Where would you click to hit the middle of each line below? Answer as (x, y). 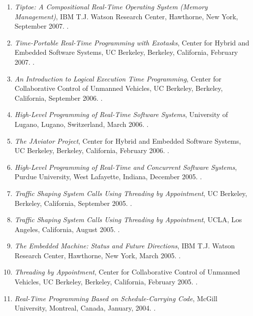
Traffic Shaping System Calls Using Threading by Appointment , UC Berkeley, (131, 193)
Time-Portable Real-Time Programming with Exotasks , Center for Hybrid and (132, 42)
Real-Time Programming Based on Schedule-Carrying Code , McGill (116, 298)
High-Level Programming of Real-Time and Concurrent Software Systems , (126, 167)
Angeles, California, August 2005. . (67, 229)
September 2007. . (42, 26)
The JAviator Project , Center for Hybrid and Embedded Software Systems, (128, 140)
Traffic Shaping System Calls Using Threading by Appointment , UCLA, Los (128, 219)
